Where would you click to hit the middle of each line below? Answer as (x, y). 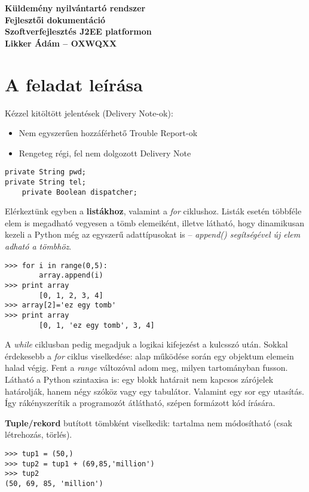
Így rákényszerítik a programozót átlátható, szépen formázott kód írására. (140, 403)
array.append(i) (71, 276)
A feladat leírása (74, 84)
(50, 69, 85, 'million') (54, 483)
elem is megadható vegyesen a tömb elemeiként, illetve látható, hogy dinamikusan (155, 222)
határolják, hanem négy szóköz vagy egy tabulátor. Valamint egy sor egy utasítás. (154, 391)
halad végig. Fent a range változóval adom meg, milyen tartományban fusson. (146, 368)
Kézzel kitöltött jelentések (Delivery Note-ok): (89, 113)
